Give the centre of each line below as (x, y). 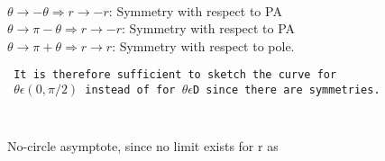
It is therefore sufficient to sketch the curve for (175, 75)
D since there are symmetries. (286, 90)
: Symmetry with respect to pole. (203, 45)
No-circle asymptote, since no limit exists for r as (143, 146)
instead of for (130, 90)
